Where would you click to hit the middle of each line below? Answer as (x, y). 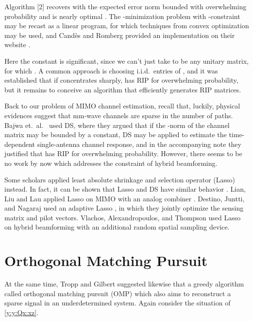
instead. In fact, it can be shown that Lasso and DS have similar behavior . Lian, (125, 189)
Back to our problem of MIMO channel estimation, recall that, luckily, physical (122, 106)
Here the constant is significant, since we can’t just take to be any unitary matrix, (126, 61)
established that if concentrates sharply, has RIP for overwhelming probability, (121, 80)
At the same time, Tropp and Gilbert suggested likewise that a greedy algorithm (124, 284)
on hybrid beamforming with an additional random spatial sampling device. (117, 227)
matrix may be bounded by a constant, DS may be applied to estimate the (116, 134)
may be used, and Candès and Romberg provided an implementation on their (120, 35)
